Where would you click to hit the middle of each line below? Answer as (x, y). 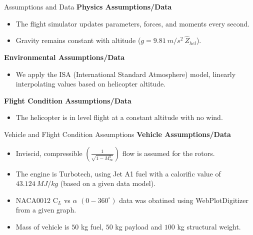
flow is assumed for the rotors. (168, 153)
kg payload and (139, 226)
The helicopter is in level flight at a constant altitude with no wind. (119, 117)
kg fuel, (92, 226)
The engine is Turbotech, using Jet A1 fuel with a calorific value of (118, 173)
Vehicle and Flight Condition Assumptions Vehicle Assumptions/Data (117, 134)
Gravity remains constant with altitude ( (78, 40)
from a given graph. (46, 210)
